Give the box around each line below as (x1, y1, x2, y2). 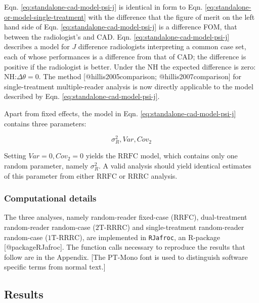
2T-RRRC (95, 224, 127, 231)
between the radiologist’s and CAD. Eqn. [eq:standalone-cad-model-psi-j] (4, 31, 230, 42)
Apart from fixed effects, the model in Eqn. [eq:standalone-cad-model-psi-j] (4, 108, 236, 118)
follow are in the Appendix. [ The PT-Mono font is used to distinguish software (4, 251, 248, 262)
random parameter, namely (4, 160, 89, 171)
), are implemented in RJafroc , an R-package (79, 231, 221, 242)
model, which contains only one (140, 150, 238, 161)
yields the (85, 150, 116, 161)
